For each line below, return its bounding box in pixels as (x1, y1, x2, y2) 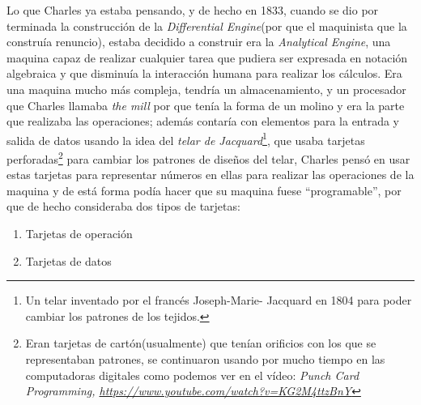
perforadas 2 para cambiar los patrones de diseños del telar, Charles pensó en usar (6, 148, 410, 167)
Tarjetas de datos (25, 252, 112, 269)
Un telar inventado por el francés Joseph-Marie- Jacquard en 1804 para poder (25, 292, 412, 309)
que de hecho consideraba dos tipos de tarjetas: (6, 198, 240, 215)
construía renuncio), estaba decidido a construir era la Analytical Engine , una (6, 33, 391, 50)
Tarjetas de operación (25, 225, 133, 242)
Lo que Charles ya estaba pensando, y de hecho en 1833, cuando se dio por (6, 2, 379, 18)
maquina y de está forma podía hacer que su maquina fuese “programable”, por (6, 181, 402, 198)
